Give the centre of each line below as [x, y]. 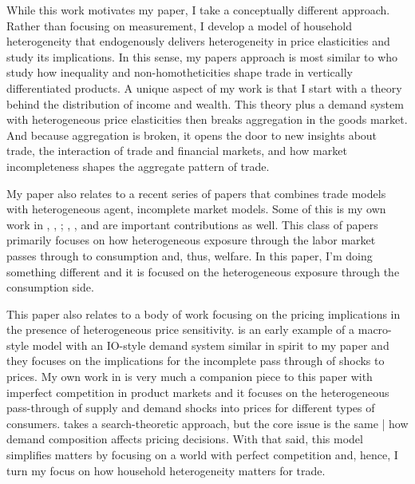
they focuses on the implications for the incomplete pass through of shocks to [196, 361]
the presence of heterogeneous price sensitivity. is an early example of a [181, 329]
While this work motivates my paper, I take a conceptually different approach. [198, 10]
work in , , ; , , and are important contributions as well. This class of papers [192, 224]
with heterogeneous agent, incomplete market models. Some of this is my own [196, 209]
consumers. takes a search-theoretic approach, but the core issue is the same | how [207, 423]
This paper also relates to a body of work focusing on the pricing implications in [204, 313]
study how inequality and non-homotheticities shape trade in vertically [180, 72]
